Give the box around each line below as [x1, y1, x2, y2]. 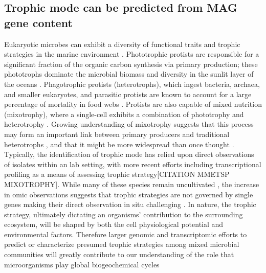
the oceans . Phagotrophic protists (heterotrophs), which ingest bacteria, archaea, [4, 78, 260, 89]
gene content [4, 14, 73, 30]
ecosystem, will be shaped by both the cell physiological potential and [4, 219, 224, 230]
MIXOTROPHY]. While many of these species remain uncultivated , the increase [4, 178, 259, 189]
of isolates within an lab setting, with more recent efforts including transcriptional [4, 158, 261, 169]
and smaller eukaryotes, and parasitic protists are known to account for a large [4, 88, 252, 99]
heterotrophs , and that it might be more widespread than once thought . [4, 139, 234, 149]
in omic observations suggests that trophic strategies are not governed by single [4, 189, 253, 199]
